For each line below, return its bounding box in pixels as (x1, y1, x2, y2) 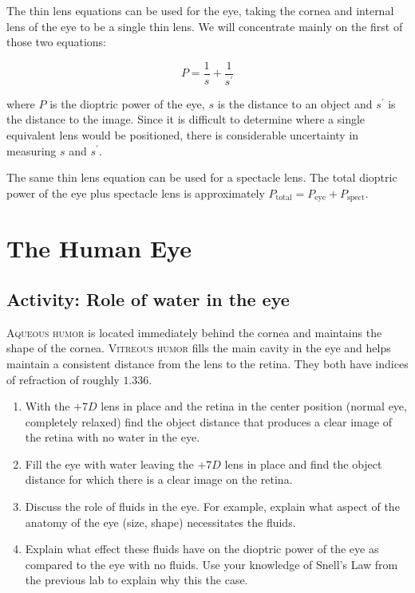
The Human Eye (6, 232, 192, 265)
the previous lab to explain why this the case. (25, 571, 248, 588)
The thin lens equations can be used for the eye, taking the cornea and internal (6, 2, 394, 18)
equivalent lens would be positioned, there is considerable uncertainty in (6, 126, 359, 143)
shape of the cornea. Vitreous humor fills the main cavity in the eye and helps (6, 340, 391, 356)
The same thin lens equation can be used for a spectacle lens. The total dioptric (6, 169, 397, 186)
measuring (6, 142, 57, 159)
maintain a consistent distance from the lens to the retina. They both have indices (6, 355, 409, 371)
